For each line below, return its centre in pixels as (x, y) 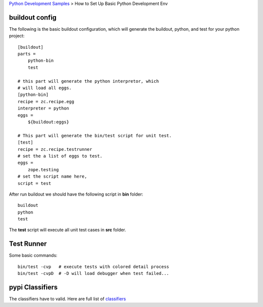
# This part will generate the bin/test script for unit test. (95, 135)
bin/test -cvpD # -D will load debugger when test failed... (94, 273)
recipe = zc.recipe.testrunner (55, 149)
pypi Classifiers (33, 287)
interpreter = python (43, 108)
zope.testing (43, 170)
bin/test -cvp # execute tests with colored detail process (94, 267)
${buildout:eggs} (48, 122)
